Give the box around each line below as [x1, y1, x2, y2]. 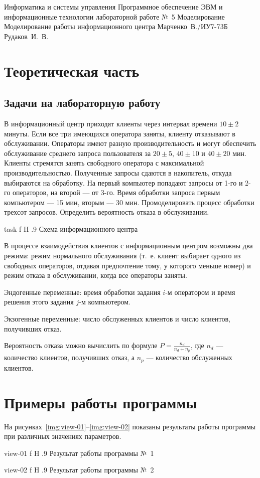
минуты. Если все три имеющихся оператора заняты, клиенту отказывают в [4, 128, 235, 138]
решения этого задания [4, 296, 74, 307]
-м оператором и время [165, 286, 235, 297]
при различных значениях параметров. [4, 431, 121, 441]
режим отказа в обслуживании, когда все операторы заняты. [4, 270, 187, 280]
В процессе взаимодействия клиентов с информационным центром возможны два [4, 240, 253, 251]
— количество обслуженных [146, 352, 232, 363]
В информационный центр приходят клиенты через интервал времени [4, 118, 217, 128]
